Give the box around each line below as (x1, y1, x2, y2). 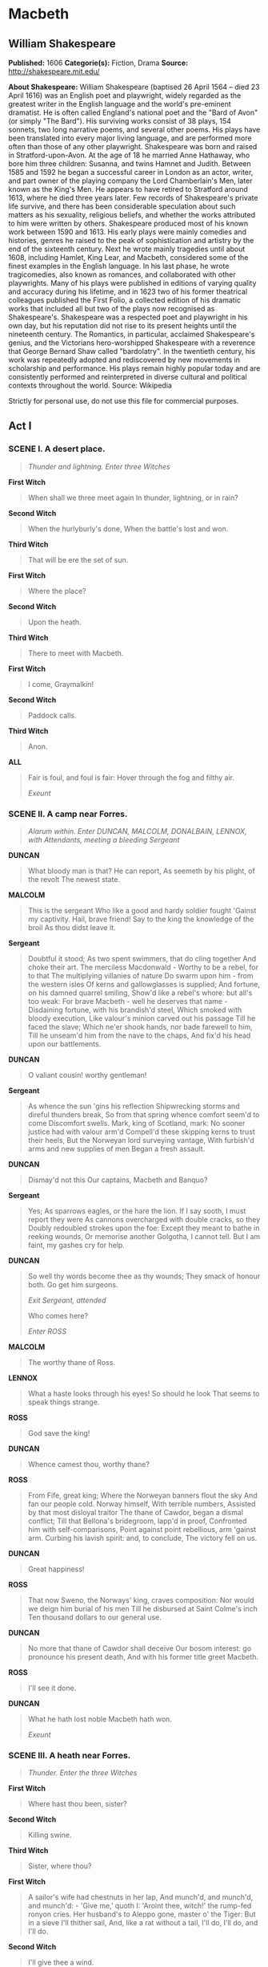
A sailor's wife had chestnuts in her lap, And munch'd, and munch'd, (27, 1892, 254, 1902)
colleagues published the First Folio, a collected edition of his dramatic (8, 295, 242, 305)
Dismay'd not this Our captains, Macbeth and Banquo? (27, 1175, 208, 1185)
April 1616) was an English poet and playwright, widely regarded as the (8, 91, 242, 100)
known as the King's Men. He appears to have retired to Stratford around (8, 185, 248, 193)
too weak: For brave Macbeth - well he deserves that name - (27, 996, 228, 1006)
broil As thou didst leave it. (27, 922, 116, 932)
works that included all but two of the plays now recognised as (8, 304, 215, 313)
